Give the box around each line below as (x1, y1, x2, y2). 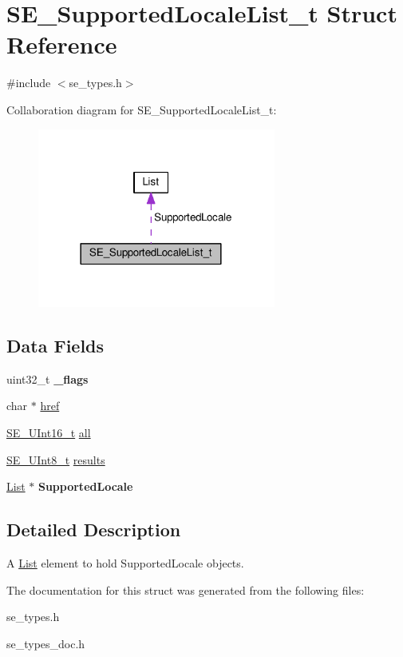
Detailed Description (6, 517, 181, 542)
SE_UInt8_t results (6, 451, 105, 468)
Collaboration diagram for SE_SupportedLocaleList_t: (6, 101, 277, 117)
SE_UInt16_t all (6, 424, 91, 440)
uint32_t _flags (6, 370, 89, 387)
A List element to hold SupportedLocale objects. (6, 554, 244, 571)
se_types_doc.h (6, 635, 85, 651)
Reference (6, 28, 117, 61)
